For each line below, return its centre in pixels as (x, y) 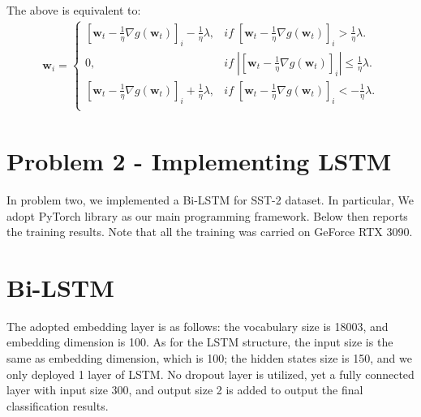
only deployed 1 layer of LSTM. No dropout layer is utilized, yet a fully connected (210, 374)
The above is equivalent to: (74, 10)
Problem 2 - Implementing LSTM (199, 161)
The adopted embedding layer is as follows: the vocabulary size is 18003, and (198, 326)
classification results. (58, 405)
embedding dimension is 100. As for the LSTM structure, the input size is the (200, 342)
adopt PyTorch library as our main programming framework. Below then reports (207, 215)
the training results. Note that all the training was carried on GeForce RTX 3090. (210, 232)
